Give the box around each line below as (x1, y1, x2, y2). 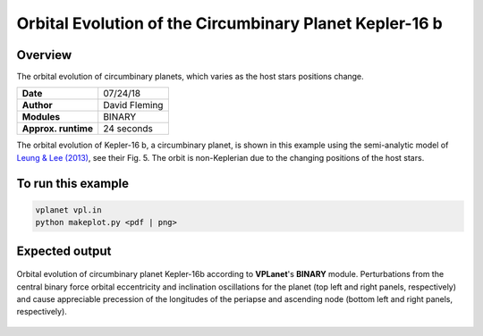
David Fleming (103, 99, 164, 112)
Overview (16, 47, 72, 63)
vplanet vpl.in (35, 205, 102, 214)
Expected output (16, 243, 112, 258)
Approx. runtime (21, 122, 94, 135)
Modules (21, 111, 61, 123)
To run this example (16, 175, 130, 191)
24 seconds (103, 122, 154, 135)
